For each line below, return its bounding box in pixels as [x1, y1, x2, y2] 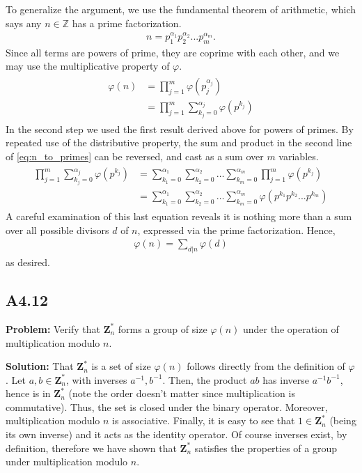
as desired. [6, 255, 50, 270]
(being [329, 413, 356, 428]
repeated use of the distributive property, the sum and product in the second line [6, 135, 352, 150]
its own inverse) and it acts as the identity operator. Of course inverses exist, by [6, 427, 347, 442]
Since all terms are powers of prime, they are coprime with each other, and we [6, 45, 340, 59]
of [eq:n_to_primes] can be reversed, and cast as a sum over [6, 148, 264, 163]
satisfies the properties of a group [194, 440, 337, 455]
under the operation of [242, 321, 339, 336]
